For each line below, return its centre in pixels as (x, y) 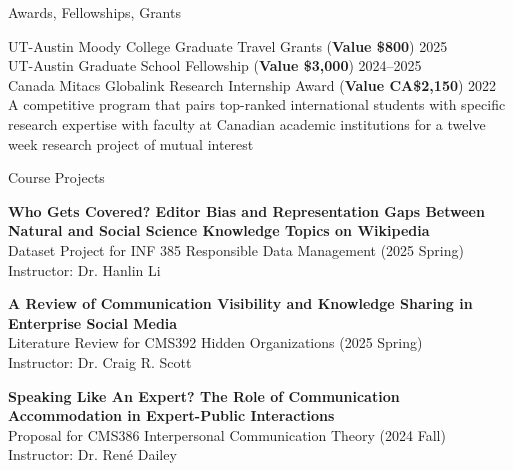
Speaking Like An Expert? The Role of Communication (204, 395)
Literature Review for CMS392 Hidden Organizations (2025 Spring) (215, 342)
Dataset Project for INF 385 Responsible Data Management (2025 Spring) (236, 249)
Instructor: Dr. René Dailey (92, 454)
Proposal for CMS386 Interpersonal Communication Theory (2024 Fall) (227, 434)
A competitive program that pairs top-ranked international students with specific (257, 104)
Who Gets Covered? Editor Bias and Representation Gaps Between (246, 210)
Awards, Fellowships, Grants (94, 12)
